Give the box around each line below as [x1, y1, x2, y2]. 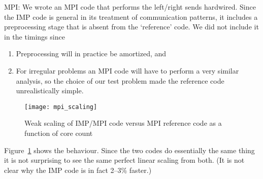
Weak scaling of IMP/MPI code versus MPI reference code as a [24, 118, 222, 128]
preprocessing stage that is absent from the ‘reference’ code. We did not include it [4, 21, 259, 32]
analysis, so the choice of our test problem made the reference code [16, 75, 224, 86]
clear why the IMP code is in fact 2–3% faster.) [4, 164, 152, 175]
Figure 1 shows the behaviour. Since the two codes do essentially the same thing [4, 145, 255, 155]
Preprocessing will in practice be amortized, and [16, 48, 167, 59]
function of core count [24, 128, 93, 138]
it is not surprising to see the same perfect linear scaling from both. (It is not [4, 155, 245, 165]
